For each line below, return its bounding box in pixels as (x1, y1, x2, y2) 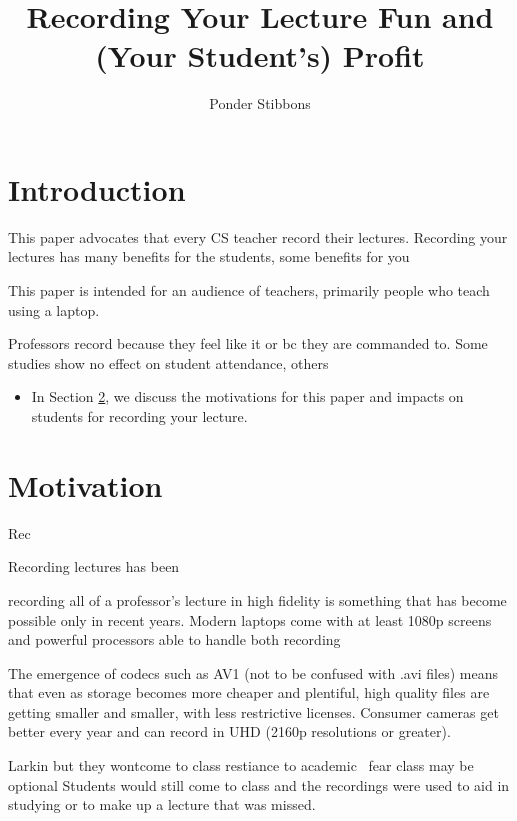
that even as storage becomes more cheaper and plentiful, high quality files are (8, 682, 490, 703)
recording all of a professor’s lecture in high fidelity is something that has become (8, 589, 507, 610)
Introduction (8, 168, 186, 209)
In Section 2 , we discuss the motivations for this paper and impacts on (31, 386, 464, 407)
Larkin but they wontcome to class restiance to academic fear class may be (8, 755, 474, 776)
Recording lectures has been (8, 556, 180, 577)
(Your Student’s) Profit (95, 35, 425, 76)
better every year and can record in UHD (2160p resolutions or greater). (8, 721, 451, 742)
